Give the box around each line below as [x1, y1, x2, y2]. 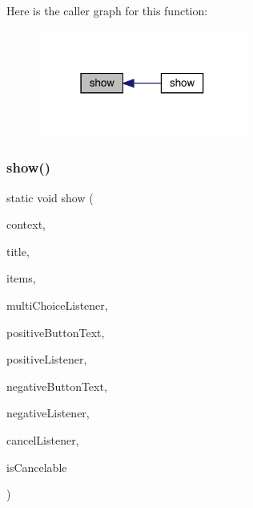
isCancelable [6, 458, 67, 475]
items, [6, 270, 36, 287]
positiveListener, [6, 351, 87, 368]
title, [6, 242, 30, 259]
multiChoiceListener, [6, 297, 108, 313]
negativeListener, [6, 404, 90, 421]
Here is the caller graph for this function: [6, 2, 208, 18]
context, [6, 216, 46, 233]
